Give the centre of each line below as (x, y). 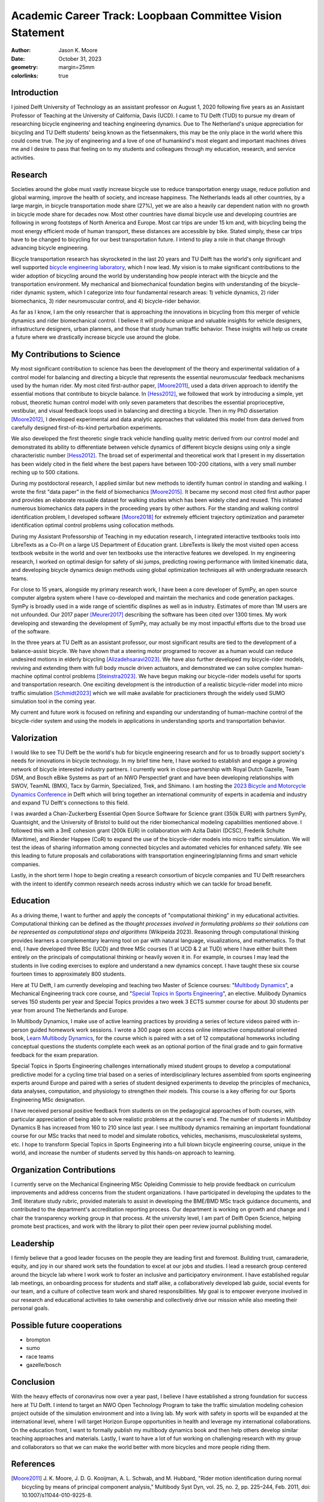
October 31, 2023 (80, 59)
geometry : (25, 67)
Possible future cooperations (67, 1325)
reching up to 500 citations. (45, 472)
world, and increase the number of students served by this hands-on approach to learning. (123, 1153)
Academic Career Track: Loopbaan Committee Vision (146, 16)
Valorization (34, 738)
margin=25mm (77, 67)
